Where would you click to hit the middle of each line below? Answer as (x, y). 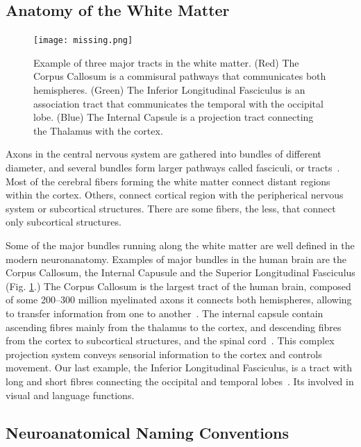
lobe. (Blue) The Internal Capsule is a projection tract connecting (174, 117)
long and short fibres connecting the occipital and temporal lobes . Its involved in (180, 381)
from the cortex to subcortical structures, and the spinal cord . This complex (170, 340)
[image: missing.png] (83, 41)
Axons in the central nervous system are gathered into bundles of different (163, 154)
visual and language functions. (70, 395)
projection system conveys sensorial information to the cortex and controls (164, 354)
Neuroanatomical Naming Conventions (148, 432)
